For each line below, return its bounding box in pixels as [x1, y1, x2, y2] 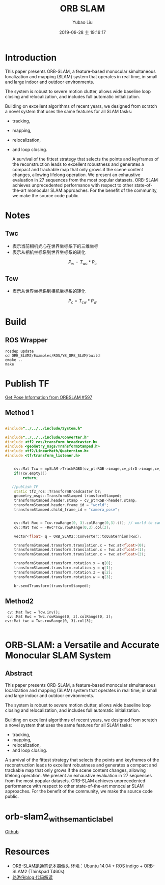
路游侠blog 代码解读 [12, 874, 53, 880]
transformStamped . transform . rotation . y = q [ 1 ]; [14, 565, 113, 571]
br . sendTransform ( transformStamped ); [14, 583, 91, 588]
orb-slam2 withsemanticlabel [5, 811, 113, 824]
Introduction [5, 52, 57, 63]
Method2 [5, 597, 34, 605]
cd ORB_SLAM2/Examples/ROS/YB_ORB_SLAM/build [5, 353, 100, 358]
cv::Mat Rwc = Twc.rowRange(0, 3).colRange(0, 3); [7, 614, 113, 619]
